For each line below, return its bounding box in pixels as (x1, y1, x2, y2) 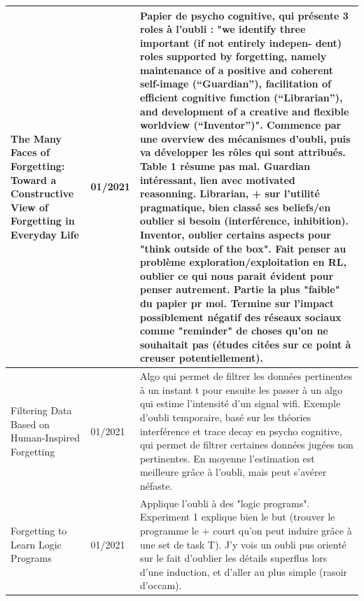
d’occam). (139, 578, 182, 593)
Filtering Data (10, 403, 72, 418)
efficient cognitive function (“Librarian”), (139, 90, 343, 105)
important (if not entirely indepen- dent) (139, 35, 342, 50)
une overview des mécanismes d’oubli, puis (139, 131, 351, 146)
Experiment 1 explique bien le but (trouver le (139, 509, 335, 524)
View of (10, 199, 48, 214)
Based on (10, 416, 50, 431)
